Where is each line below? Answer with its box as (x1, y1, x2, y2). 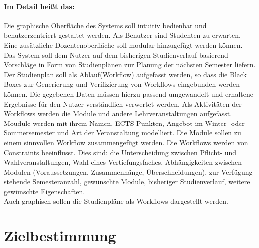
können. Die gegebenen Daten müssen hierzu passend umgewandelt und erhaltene (4, 88, 253, 99)
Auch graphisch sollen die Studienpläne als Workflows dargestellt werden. (4, 196, 228, 206)
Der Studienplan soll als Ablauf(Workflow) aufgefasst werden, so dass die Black (4, 69, 247, 79)
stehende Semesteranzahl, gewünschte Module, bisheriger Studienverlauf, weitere (4, 176, 250, 187)
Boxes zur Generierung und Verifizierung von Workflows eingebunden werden (4, 79, 240, 89)
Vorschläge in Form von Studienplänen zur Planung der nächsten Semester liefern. (4, 59, 256, 70)
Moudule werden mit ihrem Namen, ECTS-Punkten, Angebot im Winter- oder (4, 118, 245, 128)
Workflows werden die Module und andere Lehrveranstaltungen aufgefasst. (4, 108, 232, 119)
